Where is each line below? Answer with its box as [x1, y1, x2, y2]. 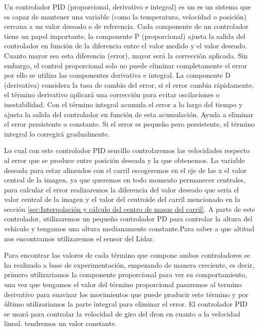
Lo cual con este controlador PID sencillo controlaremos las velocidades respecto [4, 145, 250, 156]
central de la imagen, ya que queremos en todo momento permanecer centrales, [4, 174, 246, 185]
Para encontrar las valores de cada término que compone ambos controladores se [4, 250, 251, 260]
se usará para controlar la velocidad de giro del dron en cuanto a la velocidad [4, 308, 241, 319]
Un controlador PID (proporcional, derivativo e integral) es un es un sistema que [4, 1, 251, 11]
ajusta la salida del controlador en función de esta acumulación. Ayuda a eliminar [4, 109, 254, 119]
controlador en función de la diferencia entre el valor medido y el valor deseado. [4, 40, 247, 51]
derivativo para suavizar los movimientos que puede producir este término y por [4, 289, 249, 299]
